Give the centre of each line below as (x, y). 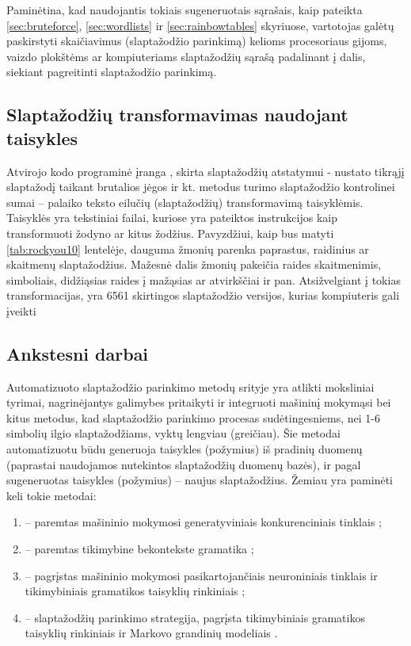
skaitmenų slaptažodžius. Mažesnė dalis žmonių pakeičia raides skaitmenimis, (194, 264)
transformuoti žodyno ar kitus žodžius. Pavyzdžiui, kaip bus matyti (170, 233)
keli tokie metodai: (51, 495)
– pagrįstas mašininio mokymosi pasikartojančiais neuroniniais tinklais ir (201, 575)
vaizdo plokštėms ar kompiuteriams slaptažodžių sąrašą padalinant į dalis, (186, 56)
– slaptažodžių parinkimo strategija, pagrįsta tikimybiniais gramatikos (195, 617)
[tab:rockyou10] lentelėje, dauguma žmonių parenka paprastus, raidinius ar (188, 248)
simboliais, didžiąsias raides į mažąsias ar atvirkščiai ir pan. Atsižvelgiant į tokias (204, 279)
